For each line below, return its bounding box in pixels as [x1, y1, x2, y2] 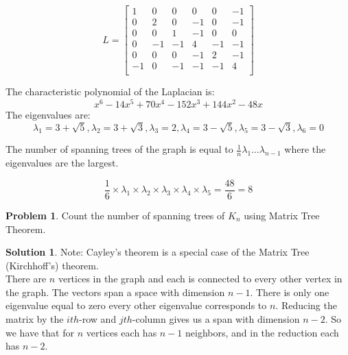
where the [284, 142, 326, 156]
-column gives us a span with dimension [132, 312, 300, 326]
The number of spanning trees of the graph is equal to [5, 142, 233, 156]
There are [5, 271, 47, 286]
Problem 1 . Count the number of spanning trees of [5, 208, 225, 222]
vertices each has [86, 325, 157, 339]
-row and [79, 312, 117, 326]
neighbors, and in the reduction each [185, 325, 339, 339]
